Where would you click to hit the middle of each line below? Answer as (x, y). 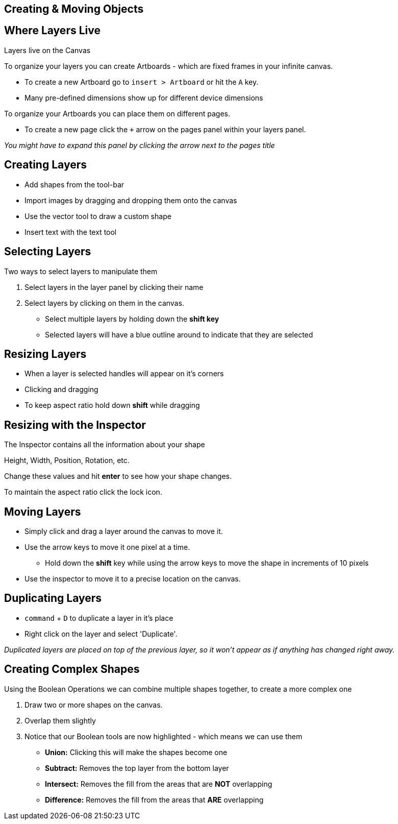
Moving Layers (43, 512)
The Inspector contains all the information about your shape (105, 445)
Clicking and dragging (61, 390)
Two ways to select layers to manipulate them (81, 271)
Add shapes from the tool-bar (74, 184)
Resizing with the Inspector (75, 425)
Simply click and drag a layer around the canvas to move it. (124, 531)
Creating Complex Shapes (72, 669)
